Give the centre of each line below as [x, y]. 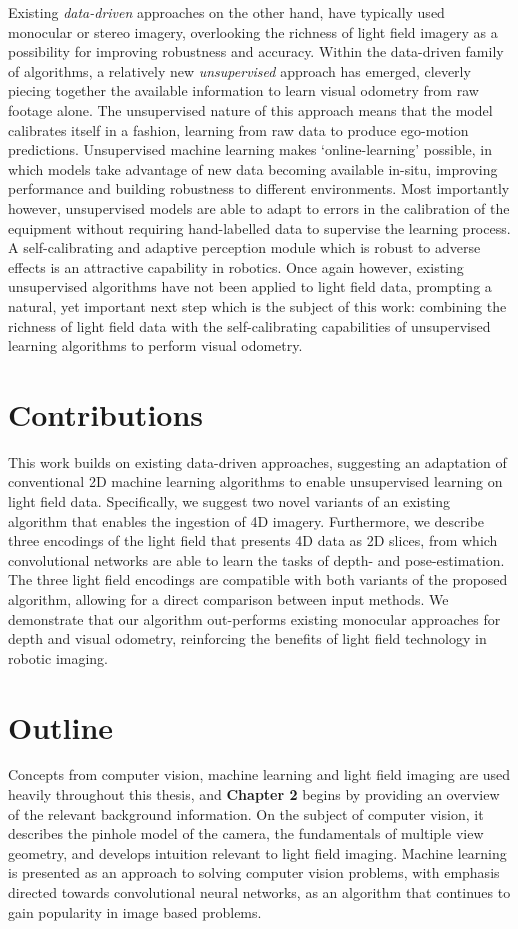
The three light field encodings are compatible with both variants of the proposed [258, 579]
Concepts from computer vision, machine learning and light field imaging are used [259, 774]
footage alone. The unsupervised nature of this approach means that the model [250, 109]
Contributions [106, 413]
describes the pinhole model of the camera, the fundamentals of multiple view [246, 833]
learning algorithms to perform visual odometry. [155, 345]
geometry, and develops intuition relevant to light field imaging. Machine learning [257, 852]
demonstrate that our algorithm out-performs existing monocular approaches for [254, 618]
